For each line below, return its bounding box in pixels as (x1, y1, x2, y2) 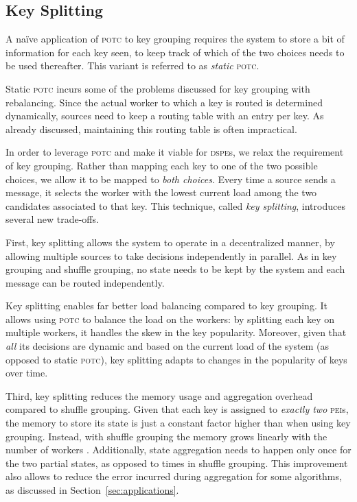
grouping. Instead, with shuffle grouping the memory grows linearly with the (5, 429, 327, 443)
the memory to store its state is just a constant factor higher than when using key (5, 416, 351, 430)
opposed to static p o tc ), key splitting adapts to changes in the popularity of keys (5, 352, 347, 366)
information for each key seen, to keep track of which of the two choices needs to (5, 45, 345, 59)
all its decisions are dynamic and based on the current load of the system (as (5, 339, 330, 353)
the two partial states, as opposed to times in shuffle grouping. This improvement (5, 455, 348, 470)
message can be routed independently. (5, 275, 165, 289)
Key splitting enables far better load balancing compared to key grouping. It (5, 298, 327, 313)
